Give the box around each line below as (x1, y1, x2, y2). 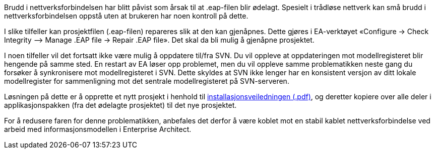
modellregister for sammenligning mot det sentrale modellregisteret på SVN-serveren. (4, 77, 289, 85)
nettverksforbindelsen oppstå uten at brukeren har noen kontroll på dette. (4, 12, 248, 20)
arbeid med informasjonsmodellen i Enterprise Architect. (4, 125, 192, 133)
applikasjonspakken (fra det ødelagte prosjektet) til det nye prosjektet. (4, 101, 237, 109)
